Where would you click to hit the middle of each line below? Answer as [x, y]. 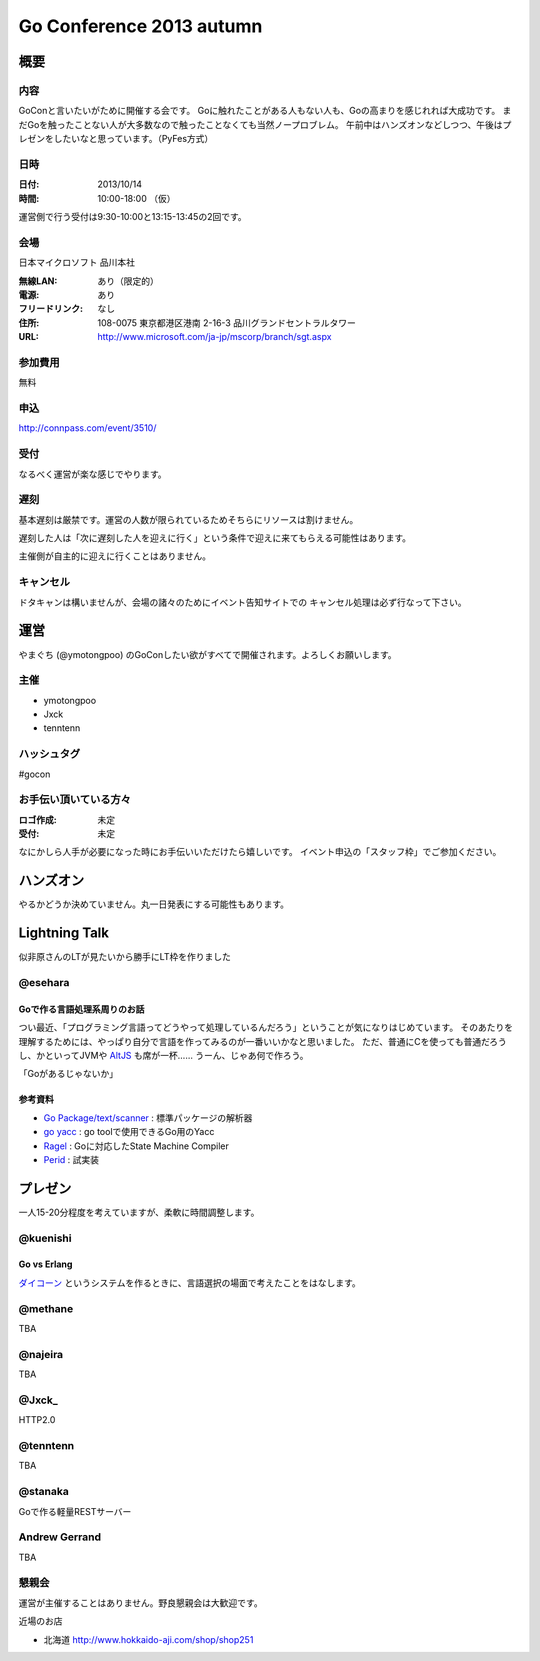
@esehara [44, 983]
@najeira [41, 1354]
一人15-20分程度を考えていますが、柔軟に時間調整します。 [139, 1212]
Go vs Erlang [45, 1264]
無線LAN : [38, 281]
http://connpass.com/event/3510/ [87, 428]
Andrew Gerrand [60, 1537]
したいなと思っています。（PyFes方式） [133, 139]
